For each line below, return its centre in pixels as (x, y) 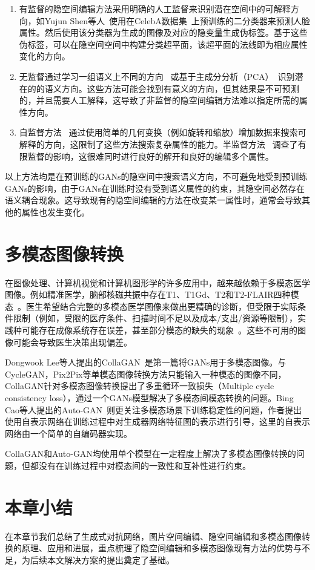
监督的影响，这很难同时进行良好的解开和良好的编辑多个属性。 (151, 156)
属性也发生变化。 (55, 211)
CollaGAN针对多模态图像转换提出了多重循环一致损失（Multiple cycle (140, 386)
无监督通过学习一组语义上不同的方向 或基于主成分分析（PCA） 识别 (157, 76)
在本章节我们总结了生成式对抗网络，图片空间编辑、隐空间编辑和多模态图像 (153, 536)
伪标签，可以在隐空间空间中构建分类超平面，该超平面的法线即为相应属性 (163, 44)
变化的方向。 (45, 56)
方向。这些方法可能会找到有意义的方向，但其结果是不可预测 (180, 88)
